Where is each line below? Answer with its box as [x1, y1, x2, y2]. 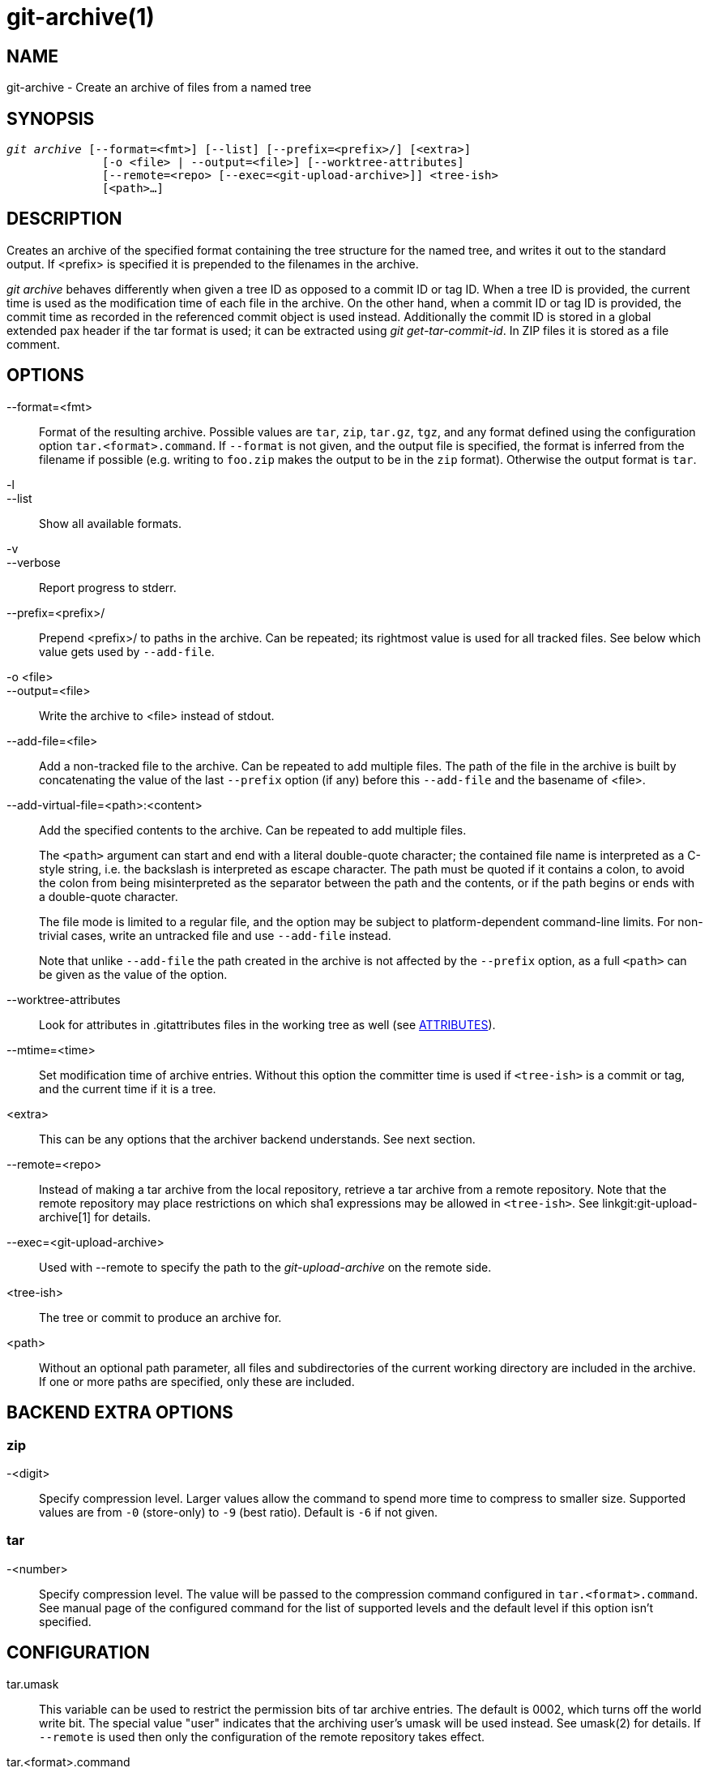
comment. [6, 337, 60, 351]
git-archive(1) [6, 3, 155, 31]
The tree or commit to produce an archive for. [39, 1310, 282, 1324]
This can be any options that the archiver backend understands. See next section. [39, 1131, 476, 1146]
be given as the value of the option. [39, 967, 228, 981]
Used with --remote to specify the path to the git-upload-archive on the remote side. [39, 1259, 492, 1274]
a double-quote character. [39, 889, 178, 903]
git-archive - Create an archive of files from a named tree [6, 80, 312, 95]
